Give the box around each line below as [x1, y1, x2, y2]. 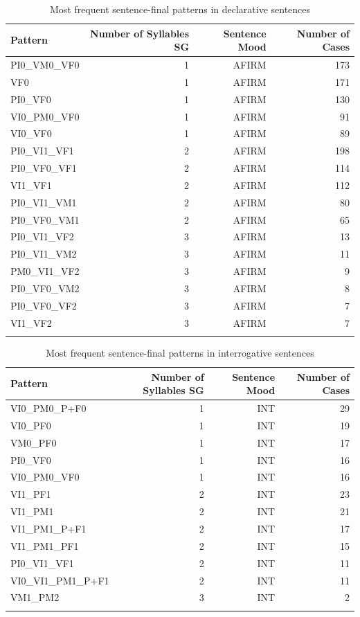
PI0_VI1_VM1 [10, 195, 77, 209]
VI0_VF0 [10, 126, 52, 141]
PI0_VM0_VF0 [10, 57, 80, 72]
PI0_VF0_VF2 [10, 298, 77, 312]
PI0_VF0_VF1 [10, 161, 77, 175]
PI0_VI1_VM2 [10, 247, 77, 261]
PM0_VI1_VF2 [10, 264, 80, 278]
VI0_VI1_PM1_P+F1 [10, 573, 109, 587]
